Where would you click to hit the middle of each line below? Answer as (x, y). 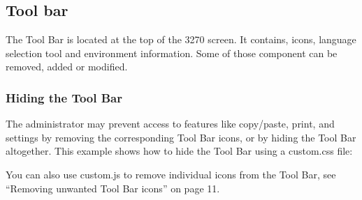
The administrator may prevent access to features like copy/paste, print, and (170, 124)
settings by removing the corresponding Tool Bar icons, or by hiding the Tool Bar (181, 137)
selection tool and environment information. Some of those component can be (172, 53)
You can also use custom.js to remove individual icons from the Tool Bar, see (171, 174)
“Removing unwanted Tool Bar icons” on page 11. (113, 188)
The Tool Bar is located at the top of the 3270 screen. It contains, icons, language (181, 39)
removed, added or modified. (67, 67)
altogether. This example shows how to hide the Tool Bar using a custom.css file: (179, 151)
